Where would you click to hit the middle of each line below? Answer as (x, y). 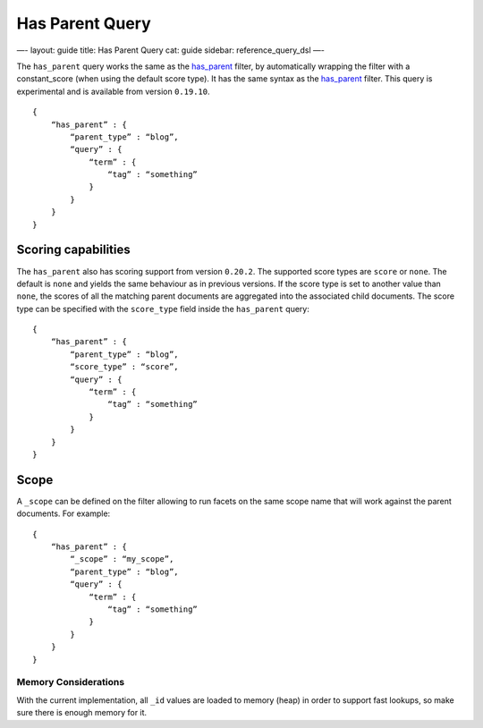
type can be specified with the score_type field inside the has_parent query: (163, 309)
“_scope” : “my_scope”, (122, 559)
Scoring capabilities (73, 250)
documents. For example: (64, 513)
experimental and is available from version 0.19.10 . (113, 91)
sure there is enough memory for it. (82, 713)
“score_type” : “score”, (124, 367)
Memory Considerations (71, 682)
